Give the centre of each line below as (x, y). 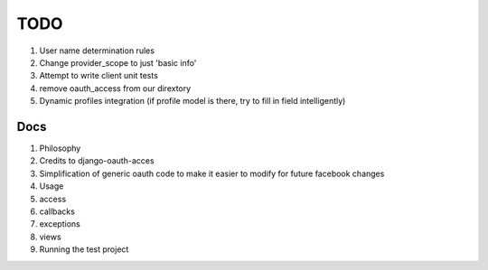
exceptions (60, 224)
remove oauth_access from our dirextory (115, 88)
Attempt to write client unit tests (99, 76)
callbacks (57, 211)
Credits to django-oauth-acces (97, 161)
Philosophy (60, 148)
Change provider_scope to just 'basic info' (118, 62)
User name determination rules (97, 51)
